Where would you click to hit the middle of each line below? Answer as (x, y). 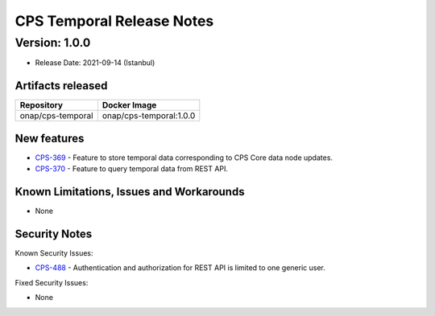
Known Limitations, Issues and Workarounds (130, 192)
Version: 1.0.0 (53, 43)
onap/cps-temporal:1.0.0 (149, 116)
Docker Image (129, 105)
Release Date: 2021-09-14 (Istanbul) (95, 63)
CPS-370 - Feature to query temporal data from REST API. (132, 169)
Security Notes (54, 234)
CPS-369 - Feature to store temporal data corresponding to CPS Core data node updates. (184, 158)
